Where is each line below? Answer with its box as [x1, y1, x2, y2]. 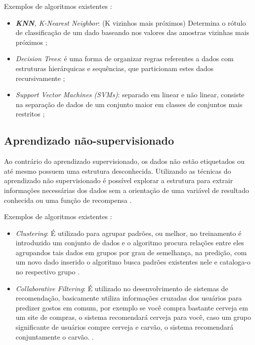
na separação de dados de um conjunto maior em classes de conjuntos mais [15, 99, 243, 109]
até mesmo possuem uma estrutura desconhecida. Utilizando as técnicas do [4, 165, 231, 176]
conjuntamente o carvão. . [15, 331, 94, 342]
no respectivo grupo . [15, 267, 80, 277]
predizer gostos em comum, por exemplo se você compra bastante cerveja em [15, 302, 248, 312]
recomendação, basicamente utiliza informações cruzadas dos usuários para [15, 293, 242, 303]
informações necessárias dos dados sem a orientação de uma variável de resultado [4, 185, 249, 195]
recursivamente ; [15, 73, 65, 83]
